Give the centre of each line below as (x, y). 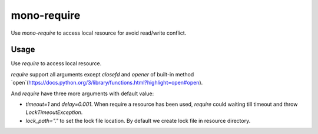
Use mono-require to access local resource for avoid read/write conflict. (99, 33)
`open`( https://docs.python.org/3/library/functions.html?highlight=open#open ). (107, 83)
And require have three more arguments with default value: (82, 93)
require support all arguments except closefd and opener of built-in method (102, 74)
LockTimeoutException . (54, 112)
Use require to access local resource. (56, 63)
